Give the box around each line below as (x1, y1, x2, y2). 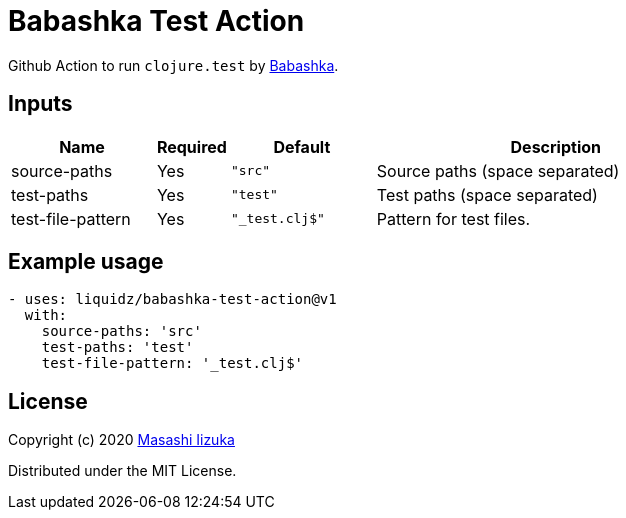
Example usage (8, 249, 164, 275)
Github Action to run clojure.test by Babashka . (8, 56, 339, 74)
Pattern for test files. (376, 208, 531, 229)
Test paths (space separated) (376, 184, 598, 205)
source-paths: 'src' (41, 323, 202, 340)
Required (156, 136, 227, 157)
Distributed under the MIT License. (8, 462, 237, 480)
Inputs (8, 91, 73, 117)
